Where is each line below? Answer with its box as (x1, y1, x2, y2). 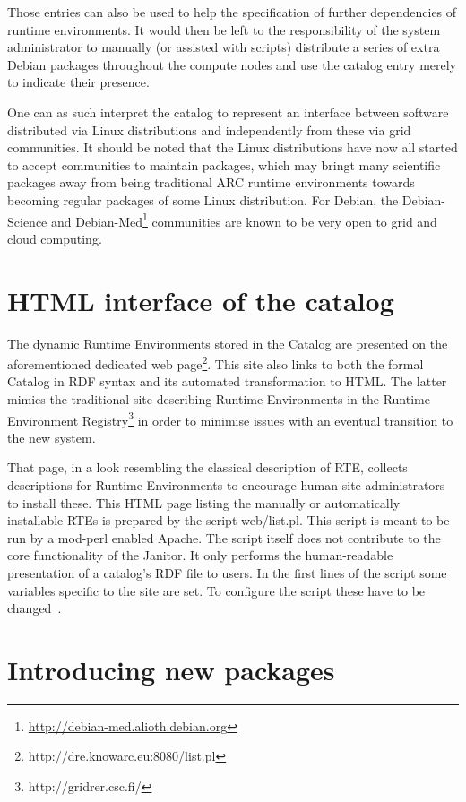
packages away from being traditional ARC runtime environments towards (7, 173, 415, 192)
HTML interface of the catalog (7, 281, 394, 318)
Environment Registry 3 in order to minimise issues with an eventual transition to (7, 408, 453, 429)
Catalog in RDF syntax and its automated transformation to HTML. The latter (7, 372, 447, 391)
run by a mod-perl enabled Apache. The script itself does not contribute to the (7, 528, 441, 547)
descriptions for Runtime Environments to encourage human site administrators (7, 475, 445, 494)
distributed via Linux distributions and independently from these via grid (7, 120, 411, 139)
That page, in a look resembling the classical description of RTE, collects (7, 458, 408, 477)
